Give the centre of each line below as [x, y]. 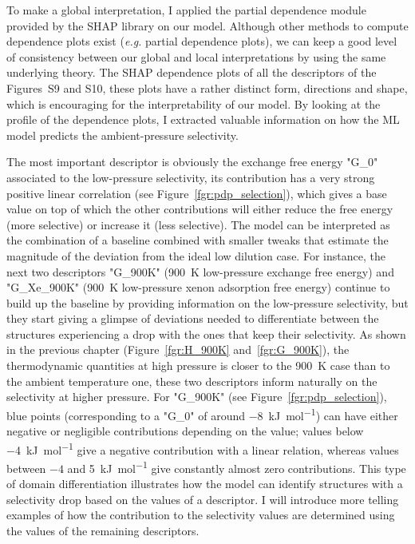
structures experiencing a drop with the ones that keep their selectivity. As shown [206, 334]
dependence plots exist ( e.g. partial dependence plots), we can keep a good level [202, 41]
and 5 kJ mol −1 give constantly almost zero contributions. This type [237, 467]
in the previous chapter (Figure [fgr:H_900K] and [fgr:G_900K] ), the [178, 349]
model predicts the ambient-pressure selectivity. [123, 135]
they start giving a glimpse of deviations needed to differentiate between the [193, 318]
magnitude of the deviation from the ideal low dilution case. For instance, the [196, 255]
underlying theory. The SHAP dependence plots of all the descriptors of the [192, 72]
